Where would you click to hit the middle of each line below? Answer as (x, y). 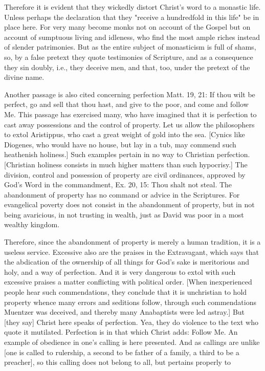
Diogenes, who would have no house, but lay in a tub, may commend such (120, 144)
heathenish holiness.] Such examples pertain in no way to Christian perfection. (127, 154)
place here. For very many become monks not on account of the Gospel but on (127, 27)
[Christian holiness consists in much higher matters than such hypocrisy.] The (126, 164)
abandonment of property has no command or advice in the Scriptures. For (122, 194)
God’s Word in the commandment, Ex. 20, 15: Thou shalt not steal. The (118, 184)
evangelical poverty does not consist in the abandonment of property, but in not (129, 204)
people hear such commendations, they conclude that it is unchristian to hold (126, 292)
